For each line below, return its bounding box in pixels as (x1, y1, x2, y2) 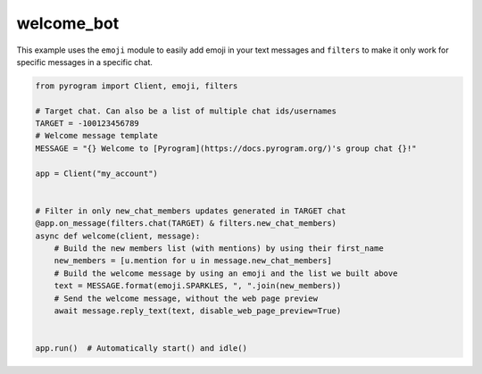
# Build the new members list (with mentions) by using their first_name (54, 244, 384, 253)
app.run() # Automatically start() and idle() (35, 344, 247, 353)
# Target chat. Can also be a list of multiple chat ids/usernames (35, 105, 337, 116)
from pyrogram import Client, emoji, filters (35, 80, 238, 91)
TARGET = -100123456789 (35, 119, 140, 129)
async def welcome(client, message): (35, 230, 201, 241)
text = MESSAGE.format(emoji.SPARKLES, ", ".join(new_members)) (54, 281, 342, 291)
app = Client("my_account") (35, 168, 158, 179)
